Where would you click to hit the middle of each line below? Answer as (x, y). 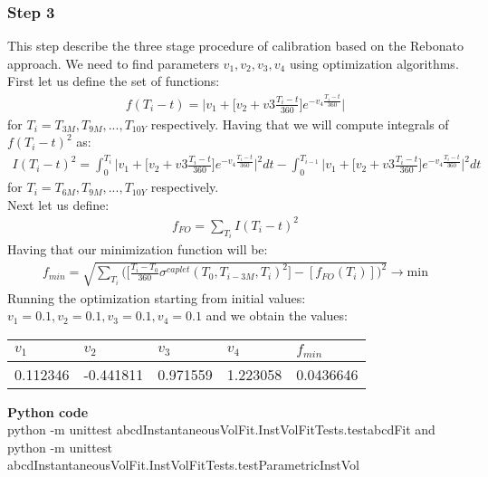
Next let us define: (58, 204)
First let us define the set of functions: (114, 81)
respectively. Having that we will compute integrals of (300, 124)
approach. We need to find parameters (113, 63)
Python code (48, 411)
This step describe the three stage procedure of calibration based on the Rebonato (235, 46)
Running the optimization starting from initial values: (157, 297)
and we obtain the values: (277, 315)
